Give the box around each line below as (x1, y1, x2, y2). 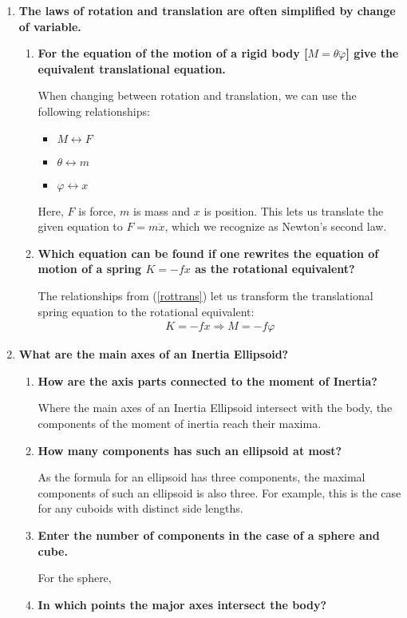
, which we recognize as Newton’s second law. (164, 218, 387, 235)
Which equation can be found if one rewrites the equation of (38, 244, 379, 261)
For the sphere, (38, 569, 112, 586)
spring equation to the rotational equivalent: (38, 303, 255, 319)
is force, (78, 202, 117, 219)
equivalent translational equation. (38, 60, 226, 77)
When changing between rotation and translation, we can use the (38, 87, 357, 104)
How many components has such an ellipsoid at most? (38, 442, 342, 458)
